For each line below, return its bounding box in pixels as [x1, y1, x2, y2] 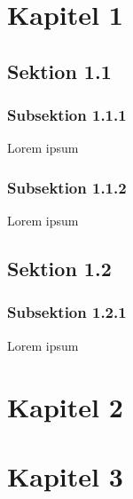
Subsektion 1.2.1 [7, 301, 127, 323]
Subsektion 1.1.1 [7, 104, 127, 126]
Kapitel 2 [7, 388, 123, 424]
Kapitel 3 [7, 457, 123, 494]
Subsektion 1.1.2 [7, 176, 127, 198]
